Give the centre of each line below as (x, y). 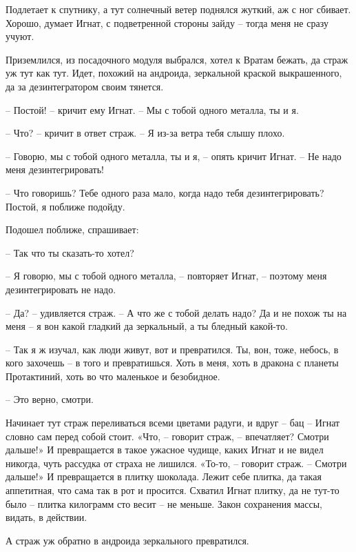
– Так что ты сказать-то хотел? (70, 252)
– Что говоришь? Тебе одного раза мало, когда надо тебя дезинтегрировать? (165, 192)
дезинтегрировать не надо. (61, 289)
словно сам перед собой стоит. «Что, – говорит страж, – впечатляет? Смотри (167, 436)
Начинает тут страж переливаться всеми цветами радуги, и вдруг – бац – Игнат (173, 423)
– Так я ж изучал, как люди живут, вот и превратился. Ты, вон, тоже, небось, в (172, 349)
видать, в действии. (46, 517)
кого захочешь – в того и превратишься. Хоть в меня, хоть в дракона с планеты (172, 363)
